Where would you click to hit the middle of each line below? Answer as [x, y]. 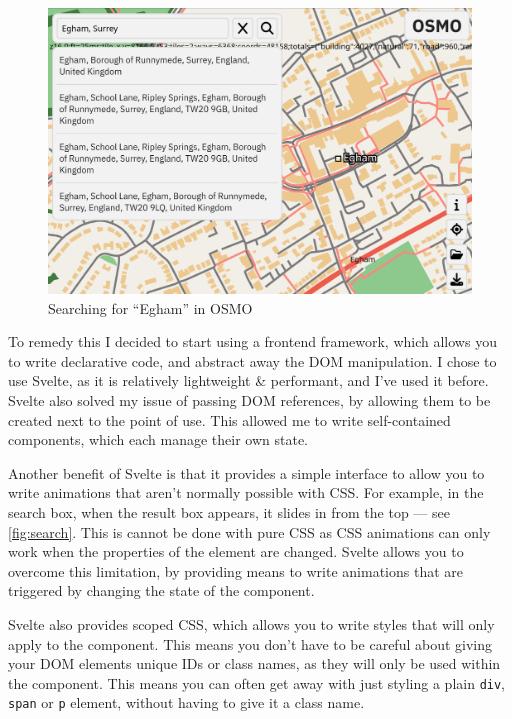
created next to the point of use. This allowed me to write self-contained [229, 419]
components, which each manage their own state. [158, 439]
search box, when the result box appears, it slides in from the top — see [229, 512]
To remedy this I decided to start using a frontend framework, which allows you [252, 341]
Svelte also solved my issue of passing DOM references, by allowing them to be [249, 400]
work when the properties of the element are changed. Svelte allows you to [236, 551]
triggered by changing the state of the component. [161, 590]
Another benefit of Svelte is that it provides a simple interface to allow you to [246, 472]
